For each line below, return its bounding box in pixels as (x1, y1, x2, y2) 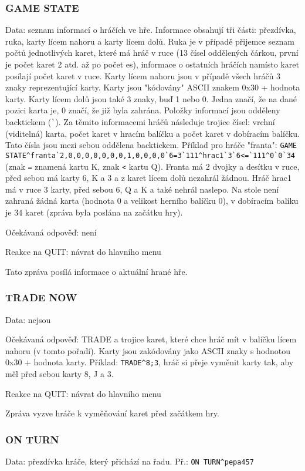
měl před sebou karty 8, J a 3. (5, 368, 114, 379)
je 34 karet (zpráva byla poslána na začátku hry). (5, 206, 183, 218)
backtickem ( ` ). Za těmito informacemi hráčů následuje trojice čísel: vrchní (5, 115, 275, 127)
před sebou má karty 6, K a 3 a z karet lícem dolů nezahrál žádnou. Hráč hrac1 (5, 171, 292, 184)
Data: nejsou (5, 313, 51, 325)
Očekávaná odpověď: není (5, 226, 97, 238)
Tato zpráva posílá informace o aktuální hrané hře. (5, 265, 188, 277)
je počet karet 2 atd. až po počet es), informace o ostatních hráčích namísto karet (5, 58, 299, 70)
